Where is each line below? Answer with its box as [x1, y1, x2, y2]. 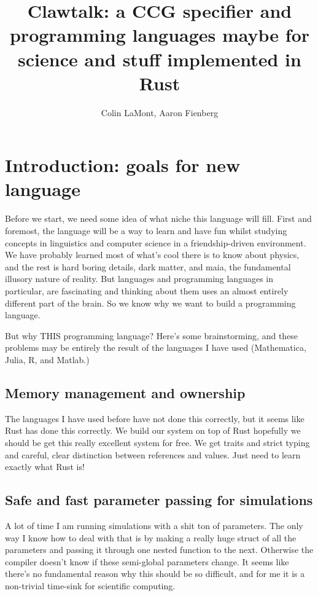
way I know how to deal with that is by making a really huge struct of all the [5, 531, 297, 544]
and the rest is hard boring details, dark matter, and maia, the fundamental [5, 260, 291, 273]
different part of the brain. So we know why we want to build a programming [5, 296, 296, 309]
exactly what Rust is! [5, 460, 85, 473]
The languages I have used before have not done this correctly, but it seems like [5, 412, 304, 425]
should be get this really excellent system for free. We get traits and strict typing [5, 436, 310, 449]
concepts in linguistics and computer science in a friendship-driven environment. [5, 236, 306, 249]
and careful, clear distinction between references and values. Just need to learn [5, 448, 301, 461]
